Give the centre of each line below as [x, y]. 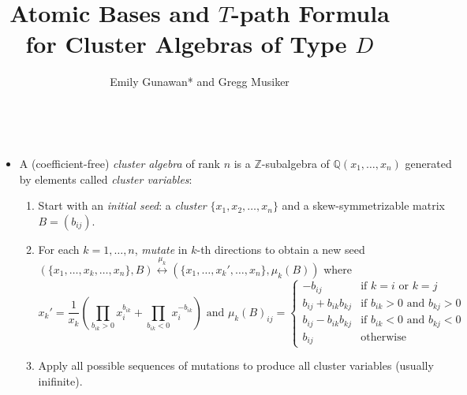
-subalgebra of [295, 163]
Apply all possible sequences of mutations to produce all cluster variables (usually [236, 365]
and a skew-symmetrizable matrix [363, 205]
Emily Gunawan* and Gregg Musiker [200, 82]
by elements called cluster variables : [106, 179]
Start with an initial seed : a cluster [122, 205]
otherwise [383, 337]
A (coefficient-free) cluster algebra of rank [120, 163]
